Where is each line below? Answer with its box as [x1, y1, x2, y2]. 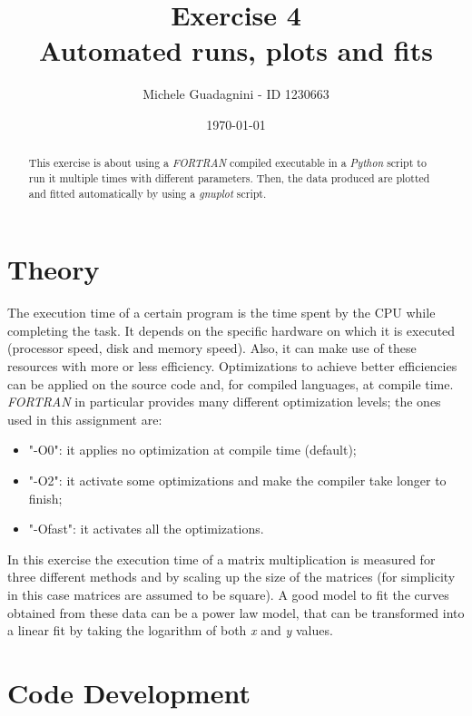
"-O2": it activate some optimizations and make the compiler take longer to [28, 470, 447, 489]
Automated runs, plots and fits [39, 32, 433, 69]
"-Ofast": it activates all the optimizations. [28, 519, 264, 538]
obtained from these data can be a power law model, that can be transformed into [7, 603, 465, 622]
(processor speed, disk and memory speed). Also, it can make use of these [7, 338, 417, 358]
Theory [7, 250, 100, 288]
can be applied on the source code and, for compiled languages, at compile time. [7, 374, 454, 393]
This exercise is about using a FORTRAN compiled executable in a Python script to [28, 155, 427, 171]
